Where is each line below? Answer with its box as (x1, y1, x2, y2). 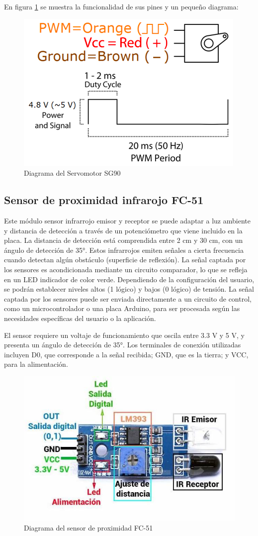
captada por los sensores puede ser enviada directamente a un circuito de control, (4, 293, 252, 304)
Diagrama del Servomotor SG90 (24, 168, 121, 178)
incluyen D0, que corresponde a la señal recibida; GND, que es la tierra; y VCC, (4, 349, 249, 359)
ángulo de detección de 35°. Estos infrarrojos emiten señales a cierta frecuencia (4, 244, 244, 255)
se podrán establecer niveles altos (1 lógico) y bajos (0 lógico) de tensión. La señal (4, 284, 254, 294)
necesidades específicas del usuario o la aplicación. (4, 313, 156, 323)
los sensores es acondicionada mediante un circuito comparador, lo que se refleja (4, 264, 248, 274)
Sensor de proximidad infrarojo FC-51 (4, 192, 204, 208)
